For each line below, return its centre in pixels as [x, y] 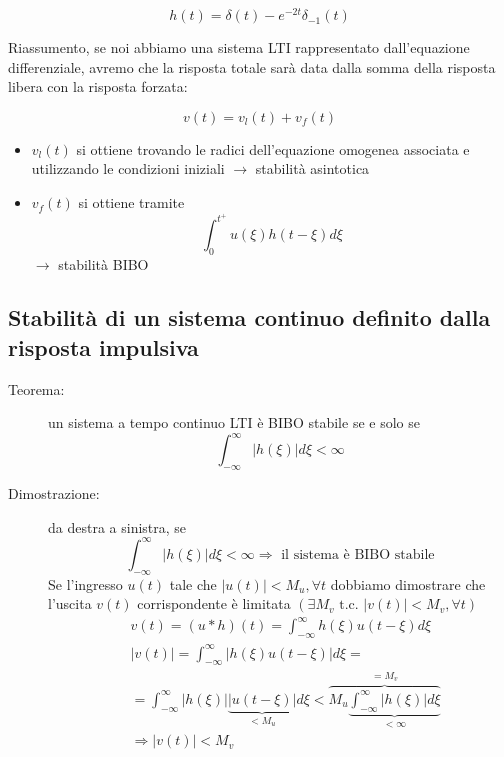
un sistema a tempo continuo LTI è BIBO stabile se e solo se [234, 422]
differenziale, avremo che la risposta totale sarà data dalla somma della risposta [252, 66]
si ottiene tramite [131, 202]
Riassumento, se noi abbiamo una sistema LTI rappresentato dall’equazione [239, 47]
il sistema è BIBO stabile [358, 554]
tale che [193, 583]
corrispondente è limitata [214, 603]
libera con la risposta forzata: [98, 86]
